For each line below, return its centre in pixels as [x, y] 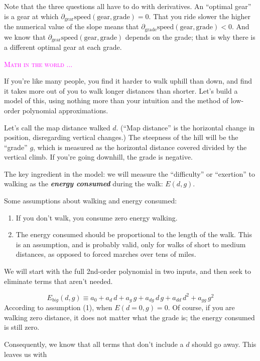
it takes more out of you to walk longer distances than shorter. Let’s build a [121, 90]
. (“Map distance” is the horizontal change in [185, 127]
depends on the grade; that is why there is [190, 37]
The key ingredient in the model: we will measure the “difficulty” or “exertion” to [129, 173]
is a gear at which [31, 16]
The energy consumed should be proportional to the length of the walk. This [134, 234]
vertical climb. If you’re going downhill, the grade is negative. [98, 157]
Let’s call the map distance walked [57, 127]
